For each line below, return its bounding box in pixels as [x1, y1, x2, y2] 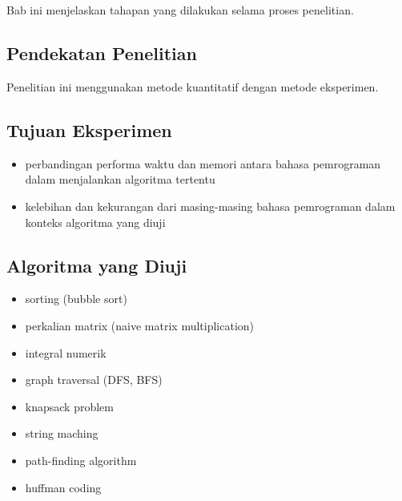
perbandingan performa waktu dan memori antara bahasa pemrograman [25, 155, 381, 172]
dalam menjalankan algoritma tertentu [25, 171, 215, 188]
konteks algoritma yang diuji [25, 213, 166, 230]
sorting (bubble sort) [25, 290, 127, 307]
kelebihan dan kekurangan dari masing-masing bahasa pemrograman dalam [25, 197, 396, 214]
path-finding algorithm [25, 451, 137, 468]
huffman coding [25, 479, 102, 495]
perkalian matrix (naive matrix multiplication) [25, 317, 255, 333]
